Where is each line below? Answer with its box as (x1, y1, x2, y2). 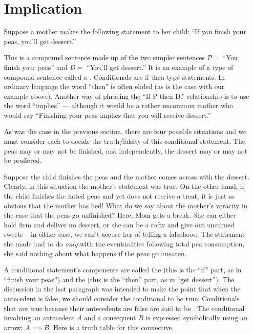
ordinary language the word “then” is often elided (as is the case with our (4, 81, 225, 91)
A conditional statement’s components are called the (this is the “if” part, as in (4, 265, 242, 275)
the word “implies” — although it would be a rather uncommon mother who (4, 100, 233, 111)
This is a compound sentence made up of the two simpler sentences (4, 52, 205, 63)
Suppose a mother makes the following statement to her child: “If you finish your (4, 26, 246, 37)
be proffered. (4, 155, 42, 165)
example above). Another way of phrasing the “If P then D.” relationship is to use (4, 90, 249, 101)
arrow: (4, 322, 23, 332)
